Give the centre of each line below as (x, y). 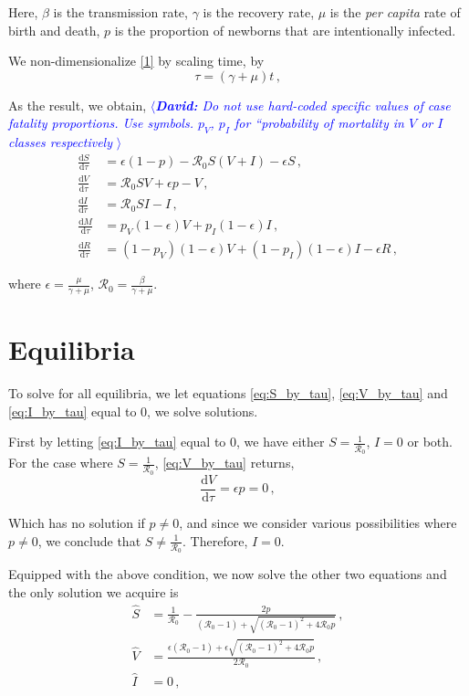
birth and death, (54, 30)
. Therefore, (215, 540)
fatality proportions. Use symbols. (101, 123)
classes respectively (60, 142)
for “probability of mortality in (319, 123)
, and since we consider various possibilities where (318, 522)
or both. (430, 442)
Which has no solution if (77, 522)
